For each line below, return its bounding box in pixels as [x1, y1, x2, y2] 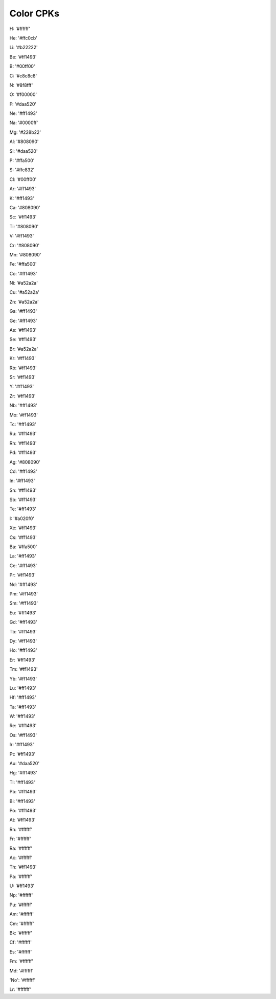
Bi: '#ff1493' [9, 798, 35, 804]
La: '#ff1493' [9, 553, 36, 559]
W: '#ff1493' [9, 713, 36, 720]
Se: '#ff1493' [9, 336, 37, 343]
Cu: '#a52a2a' [9, 289, 39, 295]
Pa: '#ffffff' [9, 873, 33, 880]
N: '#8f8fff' [9, 82, 33, 88]
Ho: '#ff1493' [9, 647, 37, 653]
